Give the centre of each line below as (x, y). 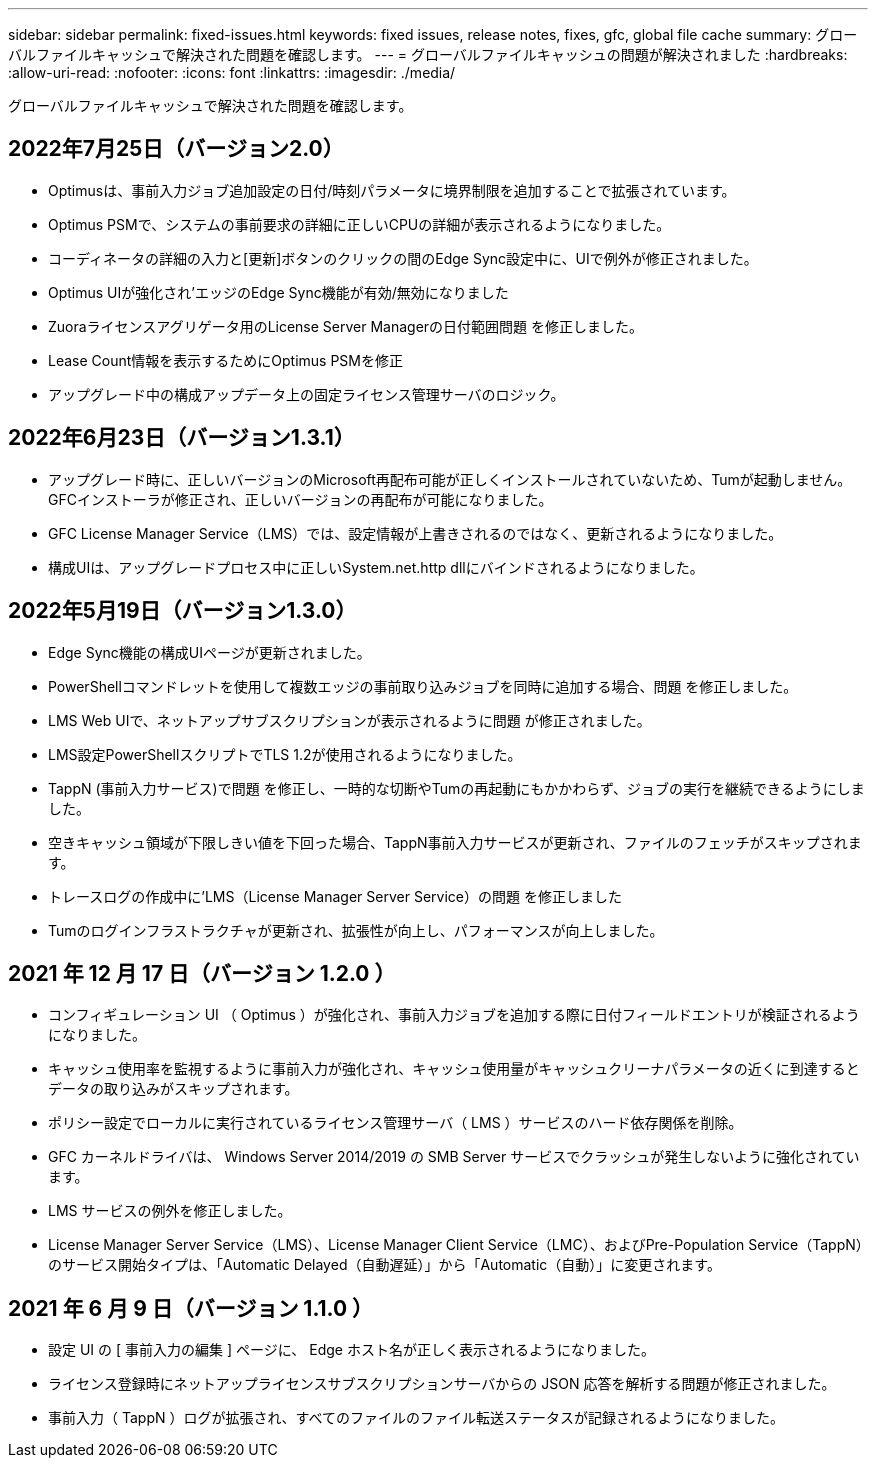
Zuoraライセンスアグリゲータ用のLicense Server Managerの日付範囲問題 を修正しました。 (346, 326)
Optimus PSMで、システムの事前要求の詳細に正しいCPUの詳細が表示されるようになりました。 (359, 224)
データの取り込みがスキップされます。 (173, 1089)
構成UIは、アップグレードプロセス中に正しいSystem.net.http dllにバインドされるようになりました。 (376, 567)
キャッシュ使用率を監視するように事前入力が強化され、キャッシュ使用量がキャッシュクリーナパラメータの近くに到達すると (454, 1069)
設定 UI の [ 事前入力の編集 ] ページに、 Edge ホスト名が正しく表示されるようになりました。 (351, 1350)
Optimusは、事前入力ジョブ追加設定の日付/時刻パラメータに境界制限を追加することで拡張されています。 (392, 190)
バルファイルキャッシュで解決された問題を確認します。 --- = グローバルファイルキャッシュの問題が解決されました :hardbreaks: (428, 54)
